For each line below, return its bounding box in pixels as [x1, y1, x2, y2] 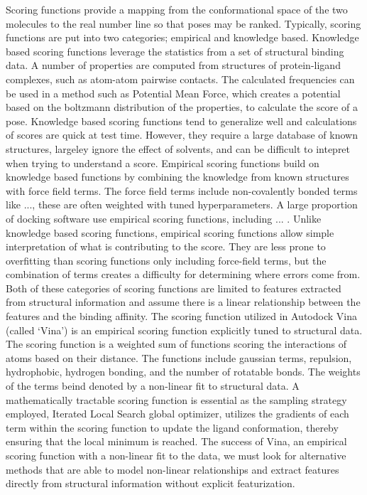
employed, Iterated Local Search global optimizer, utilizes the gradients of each [6, 406, 349, 421]
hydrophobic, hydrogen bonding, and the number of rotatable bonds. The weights [6, 364, 361, 379]
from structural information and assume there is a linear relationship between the [6, 294, 361, 309]
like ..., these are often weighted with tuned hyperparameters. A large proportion [6, 197, 358, 212]
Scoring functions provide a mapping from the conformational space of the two [6, 2, 348, 16]
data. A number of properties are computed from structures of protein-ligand [6, 58, 341, 73]
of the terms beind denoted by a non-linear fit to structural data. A [6, 378, 300, 393]
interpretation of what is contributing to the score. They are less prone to [6, 239, 326, 254]
